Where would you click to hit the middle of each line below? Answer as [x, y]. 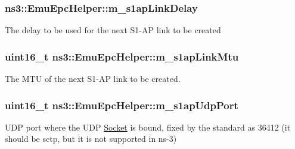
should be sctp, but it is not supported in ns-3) [91, 139]
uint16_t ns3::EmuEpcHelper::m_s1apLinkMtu [122, 56]
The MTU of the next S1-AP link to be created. [93, 79]
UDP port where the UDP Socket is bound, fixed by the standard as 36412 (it [148, 127]
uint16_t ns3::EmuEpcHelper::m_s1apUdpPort [122, 105]
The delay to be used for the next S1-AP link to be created [113, 30]
